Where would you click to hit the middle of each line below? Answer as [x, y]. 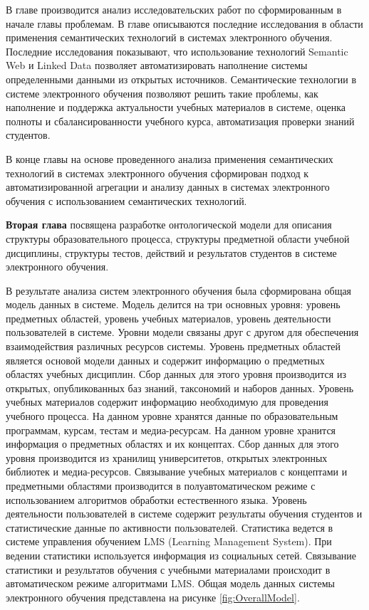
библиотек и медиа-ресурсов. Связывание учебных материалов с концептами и [177, 472]
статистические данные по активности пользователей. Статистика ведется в [170, 527]
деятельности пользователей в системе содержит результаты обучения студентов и [184, 514]
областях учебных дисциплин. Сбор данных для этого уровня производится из [176, 374]
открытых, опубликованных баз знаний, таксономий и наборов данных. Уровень [180, 388]
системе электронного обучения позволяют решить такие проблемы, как [162, 93]
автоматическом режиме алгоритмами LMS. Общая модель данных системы [170, 583]
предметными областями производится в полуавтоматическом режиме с [161, 485]
